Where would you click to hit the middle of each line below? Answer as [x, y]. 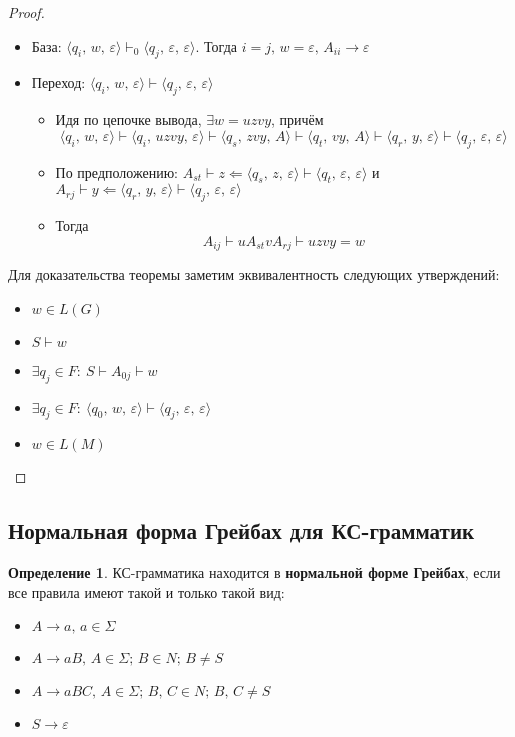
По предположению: [116, 171]
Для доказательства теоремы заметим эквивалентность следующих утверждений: [254, 274]
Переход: [58, 82]
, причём [297, 119]
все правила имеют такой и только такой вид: [146, 591]
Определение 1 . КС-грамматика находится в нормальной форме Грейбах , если [254, 572]
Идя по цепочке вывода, [128, 119]
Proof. [26, 12]
